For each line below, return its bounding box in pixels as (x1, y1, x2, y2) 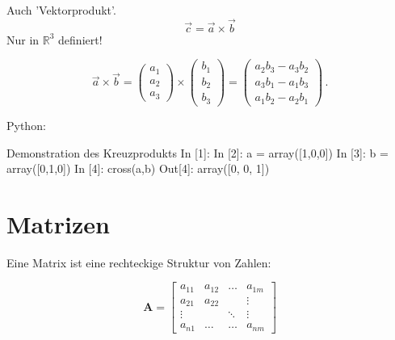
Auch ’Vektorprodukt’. (6, 2, 116, 18)
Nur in (6, 31, 40, 48)
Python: (6, 116, 46, 133)
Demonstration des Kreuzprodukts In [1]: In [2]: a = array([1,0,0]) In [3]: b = (6, 144, 389, 161)
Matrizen (6, 207, 110, 240)
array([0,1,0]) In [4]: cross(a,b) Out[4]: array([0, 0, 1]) (6, 160, 270, 177)
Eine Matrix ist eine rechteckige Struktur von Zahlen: (6, 254, 271, 271)
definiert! (58, 31, 103, 48)
